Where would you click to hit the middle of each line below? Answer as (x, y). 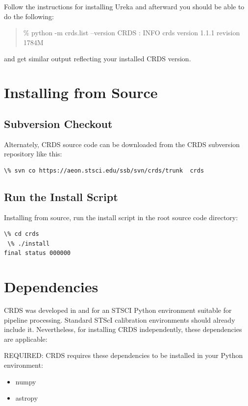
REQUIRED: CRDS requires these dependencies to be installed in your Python (124, 355)
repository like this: (33, 154)
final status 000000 (37, 253)
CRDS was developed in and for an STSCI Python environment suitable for (118, 310)
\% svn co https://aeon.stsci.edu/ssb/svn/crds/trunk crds (104, 170)
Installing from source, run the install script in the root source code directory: (121, 217)
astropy (27, 398)
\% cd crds (22, 234)
